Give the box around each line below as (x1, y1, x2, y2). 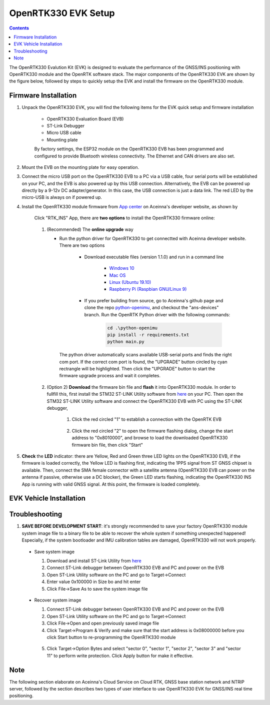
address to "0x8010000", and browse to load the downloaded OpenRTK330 (71, 435, 228, 441)
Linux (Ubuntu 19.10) (109, 279, 151, 285)
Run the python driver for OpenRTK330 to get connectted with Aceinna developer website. (59, 235, 246, 242)
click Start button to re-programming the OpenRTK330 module (46, 634, 176, 640)
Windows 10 (109, 265, 134, 271)
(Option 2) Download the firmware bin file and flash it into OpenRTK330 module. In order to (46, 384, 236, 390)
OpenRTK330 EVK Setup (9, 7, 115, 18)
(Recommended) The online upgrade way (46, 226, 133, 232)
